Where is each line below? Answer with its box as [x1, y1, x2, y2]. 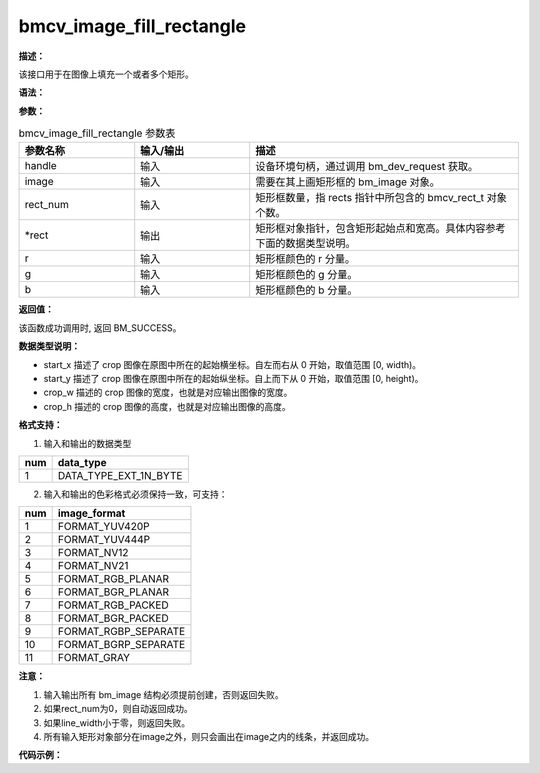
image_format [57, 506, 126, 520]
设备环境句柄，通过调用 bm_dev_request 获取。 [255, 160, 479, 174]
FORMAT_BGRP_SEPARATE [57, 638, 186, 652]
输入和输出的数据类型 [43, 437, 132, 449]
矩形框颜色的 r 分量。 [255, 252, 355, 266]
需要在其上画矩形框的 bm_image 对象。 [255, 175, 440, 189]
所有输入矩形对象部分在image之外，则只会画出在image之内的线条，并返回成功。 [43, 730, 375, 742]
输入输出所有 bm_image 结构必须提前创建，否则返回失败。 [43, 688, 284, 700]
